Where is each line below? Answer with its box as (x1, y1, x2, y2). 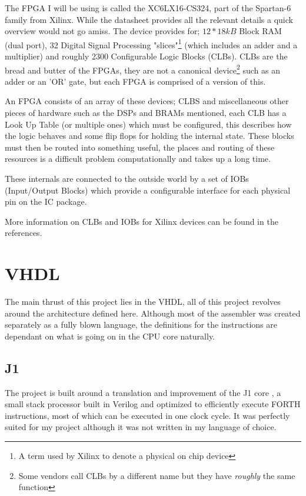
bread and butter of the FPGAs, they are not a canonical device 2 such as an (5, 62, 280, 76)
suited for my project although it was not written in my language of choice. (5, 421, 277, 433)
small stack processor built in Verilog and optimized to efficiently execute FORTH (5, 398, 301, 410)
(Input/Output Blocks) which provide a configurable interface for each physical (5, 184, 291, 196)
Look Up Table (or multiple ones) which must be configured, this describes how (5, 118, 292, 130)
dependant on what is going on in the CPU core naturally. (5, 329, 215, 342)
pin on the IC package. (5, 195, 87, 208)
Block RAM (239, 25, 282, 37)
